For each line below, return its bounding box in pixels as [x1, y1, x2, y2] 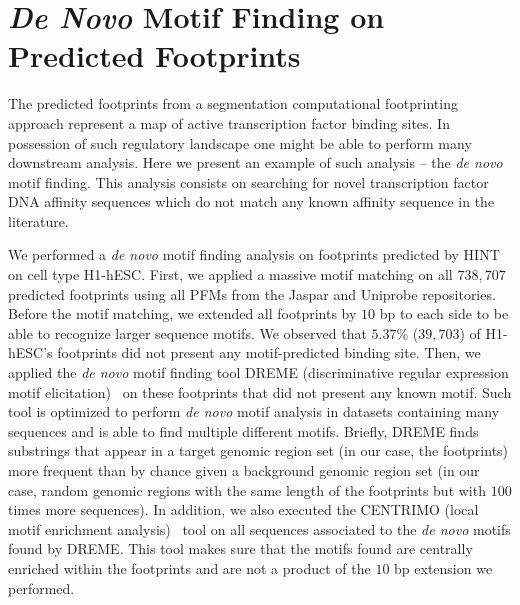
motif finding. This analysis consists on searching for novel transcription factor [8, 171, 489, 192]
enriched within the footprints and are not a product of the [8, 557, 371, 578]
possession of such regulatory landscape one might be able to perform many [8, 132, 472, 153]
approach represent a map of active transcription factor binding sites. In [8, 112, 450, 133]
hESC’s [8, 342, 53, 363]
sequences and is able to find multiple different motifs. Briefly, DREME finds [8, 420, 479, 441]
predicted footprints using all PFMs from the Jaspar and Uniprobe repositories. [8, 283, 496, 304]
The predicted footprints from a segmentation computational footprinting [8, 93, 458, 114]
